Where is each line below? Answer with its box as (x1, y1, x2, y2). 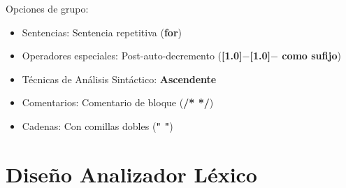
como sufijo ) (282, 48, 341, 63)
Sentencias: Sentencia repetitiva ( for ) (22, 24, 182, 39)
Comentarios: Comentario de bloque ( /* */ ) (22, 95, 214, 110)
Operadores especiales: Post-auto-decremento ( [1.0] (22, 48, 243, 63)
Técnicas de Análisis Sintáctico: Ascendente (22, 71, 217, 86)
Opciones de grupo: (6, 1, 89, 15)
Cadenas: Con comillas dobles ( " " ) (22, 118, 173, 133)
